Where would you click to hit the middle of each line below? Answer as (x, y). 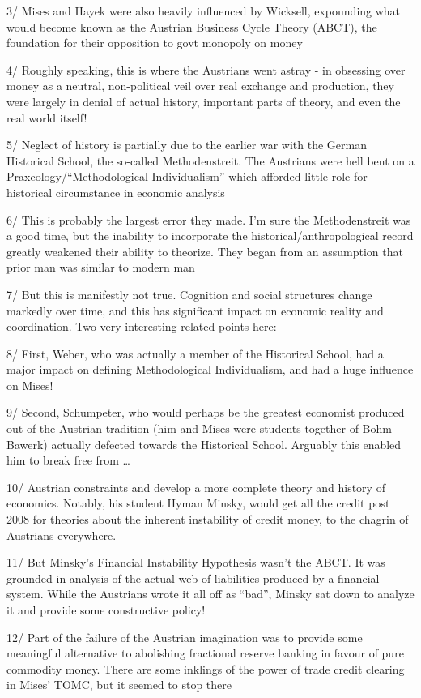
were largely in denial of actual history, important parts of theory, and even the (204, 101)
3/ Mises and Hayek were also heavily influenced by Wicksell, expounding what (204, 11)
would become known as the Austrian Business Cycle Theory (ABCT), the (192, 26)
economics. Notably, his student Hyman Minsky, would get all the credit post (198, 503)
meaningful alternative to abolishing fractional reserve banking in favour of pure (205, 653)
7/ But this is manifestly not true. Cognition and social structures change (189, 294)
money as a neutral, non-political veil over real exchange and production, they (200, 86)
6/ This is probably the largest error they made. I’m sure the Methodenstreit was (209, 219)
